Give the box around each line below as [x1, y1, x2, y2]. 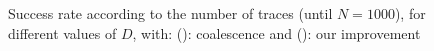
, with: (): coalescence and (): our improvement [132, 22, 421, 43]
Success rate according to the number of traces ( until [8, 3, 333, 23]
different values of [8, 22, 117, 43]
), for [394, 3, 426, 23]
